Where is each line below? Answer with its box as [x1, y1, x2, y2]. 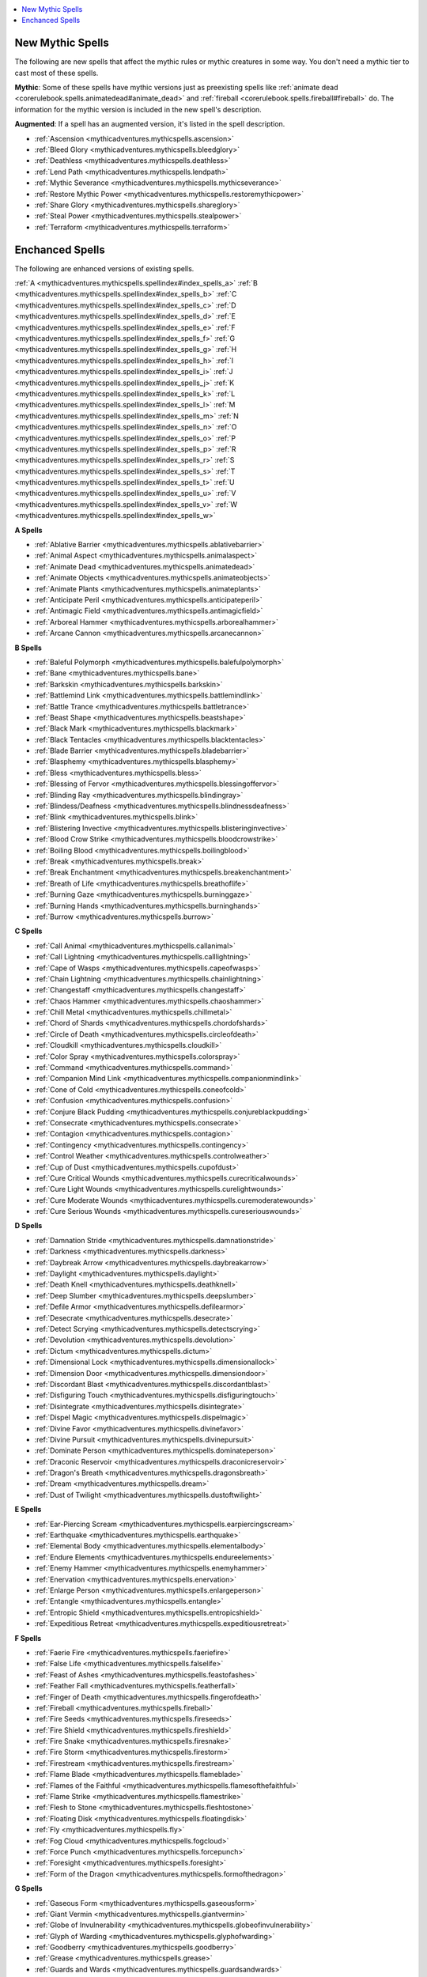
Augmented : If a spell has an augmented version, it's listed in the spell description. [14, 119, 285, 129]
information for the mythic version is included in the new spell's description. [14, 104, 263, 114]
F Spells [14, 1633, 42, 1642]
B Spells [14, 643, 43, 652]
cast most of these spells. [14, 68, 99, 77]
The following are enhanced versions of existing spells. [14, 263, 195, 273]
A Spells [14, 525, 43, 535]
